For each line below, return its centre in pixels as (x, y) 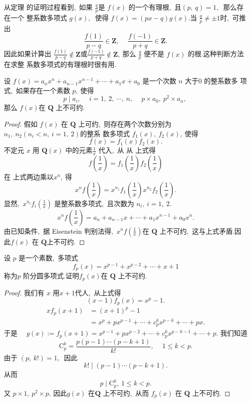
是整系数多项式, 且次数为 (94, 203)
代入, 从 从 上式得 (127, 150)
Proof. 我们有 (24, 292)
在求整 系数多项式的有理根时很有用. (60, 64)
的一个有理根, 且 (155, 7)
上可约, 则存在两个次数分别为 (125, 123)
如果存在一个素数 (43, 90)
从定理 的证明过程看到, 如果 (48, 7)
